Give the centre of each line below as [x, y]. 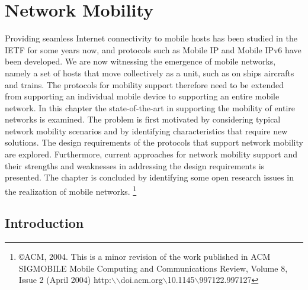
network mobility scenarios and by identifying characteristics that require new [146, 130]
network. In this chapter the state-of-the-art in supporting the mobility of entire [150, 107]
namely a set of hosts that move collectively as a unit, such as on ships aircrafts [150, 72]
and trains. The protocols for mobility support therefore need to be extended [145, 84]
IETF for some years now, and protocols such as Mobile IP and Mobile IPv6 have [153, 49]
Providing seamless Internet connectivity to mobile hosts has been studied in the [151, 38]
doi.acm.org [142, 280]
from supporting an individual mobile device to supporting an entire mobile [142, 96]
